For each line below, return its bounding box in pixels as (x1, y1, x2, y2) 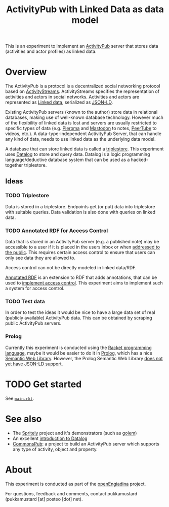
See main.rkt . (5, 395, 34, 401)
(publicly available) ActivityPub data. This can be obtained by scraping (5, 315, 153, 321)
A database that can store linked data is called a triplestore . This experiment (5, 146, 164, 152)
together (5, 162, 23, 168)
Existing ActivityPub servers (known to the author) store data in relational (5, 109, 158, 115)
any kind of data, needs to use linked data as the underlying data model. (5, 136, 156, 142)
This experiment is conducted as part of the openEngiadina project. (5, 481, 146, 487)
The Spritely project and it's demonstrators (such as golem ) (12, 430, 137, 436)
